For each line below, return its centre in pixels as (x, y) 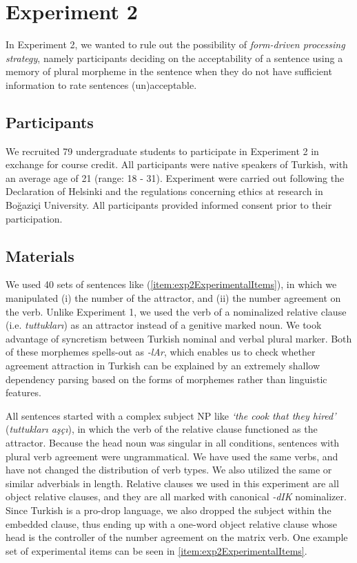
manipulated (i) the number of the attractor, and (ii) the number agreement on (173, 298)
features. (23, 392)
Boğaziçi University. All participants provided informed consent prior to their (169, 205)
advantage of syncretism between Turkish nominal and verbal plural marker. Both (179, 338)
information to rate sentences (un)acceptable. (101, 84)
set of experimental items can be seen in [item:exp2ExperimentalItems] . (156, 550)
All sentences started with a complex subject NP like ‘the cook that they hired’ (171, 415)
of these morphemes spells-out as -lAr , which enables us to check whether (161, 352)
